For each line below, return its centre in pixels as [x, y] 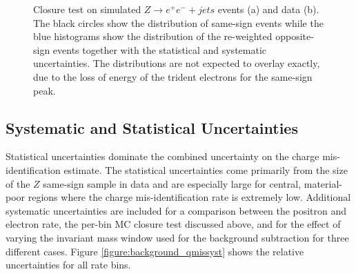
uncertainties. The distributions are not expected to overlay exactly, [177, 63]
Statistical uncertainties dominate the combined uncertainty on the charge [162, 156]
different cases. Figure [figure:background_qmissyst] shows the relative [155, 251]
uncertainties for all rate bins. [68, 265]
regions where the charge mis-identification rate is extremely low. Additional [189, 197]
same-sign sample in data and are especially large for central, [172, 183]
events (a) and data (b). [268, 9]
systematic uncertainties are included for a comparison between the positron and [176, 210]
